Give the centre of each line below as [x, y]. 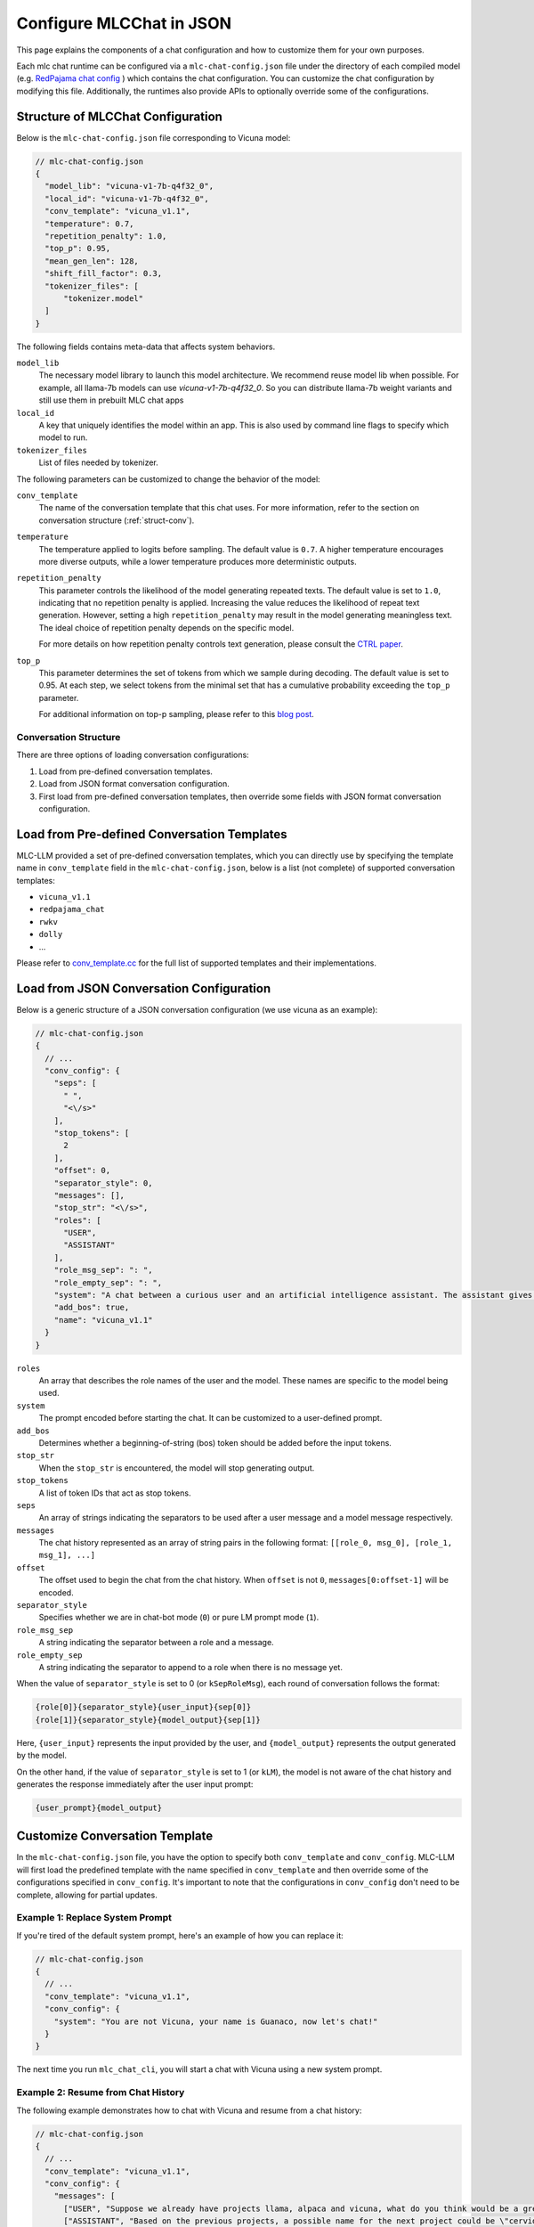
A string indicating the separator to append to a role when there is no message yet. [190, 1667]
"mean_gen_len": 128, [92, 261]
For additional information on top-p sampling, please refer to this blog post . [177, 714]
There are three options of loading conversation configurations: [133, 755]
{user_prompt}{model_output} [99, 1807]
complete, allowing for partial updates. [87, 1895]
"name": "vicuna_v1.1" [103, 1320]
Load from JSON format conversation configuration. [134, 784]
